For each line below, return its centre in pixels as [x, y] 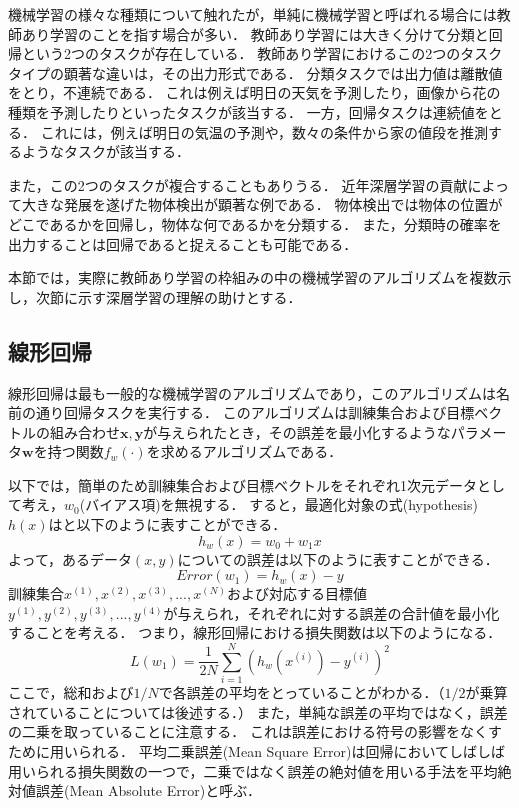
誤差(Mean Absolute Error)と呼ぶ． [148, 790]
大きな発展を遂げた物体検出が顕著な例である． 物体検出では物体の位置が [262, 204]
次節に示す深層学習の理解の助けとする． [168, 296]
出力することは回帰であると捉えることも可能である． [183, 243]
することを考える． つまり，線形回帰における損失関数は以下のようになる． [255, 632]
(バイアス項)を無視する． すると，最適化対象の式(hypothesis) [278, 504]
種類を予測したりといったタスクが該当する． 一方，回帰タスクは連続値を [248, 111]
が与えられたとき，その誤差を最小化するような [297, 431]
